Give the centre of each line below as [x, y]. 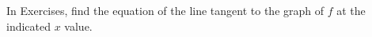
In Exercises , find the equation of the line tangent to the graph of [165, 10]
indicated [29, 26]
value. [78, 26]
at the [351, 10]
